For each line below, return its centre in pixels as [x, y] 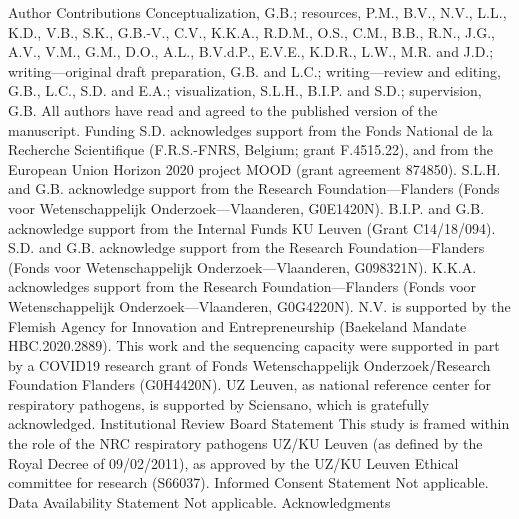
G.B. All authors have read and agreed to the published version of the [223, 109]
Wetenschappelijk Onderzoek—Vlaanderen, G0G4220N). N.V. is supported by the [259, 305]
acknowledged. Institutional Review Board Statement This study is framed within [259, 423]
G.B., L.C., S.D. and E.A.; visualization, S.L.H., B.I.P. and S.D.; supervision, [245, 90]
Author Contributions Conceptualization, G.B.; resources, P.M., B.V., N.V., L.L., [257, 12]
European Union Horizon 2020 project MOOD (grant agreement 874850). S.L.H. [254, 168]
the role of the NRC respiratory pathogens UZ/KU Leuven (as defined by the [245, 443]
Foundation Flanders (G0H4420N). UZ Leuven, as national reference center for [249, 384]
